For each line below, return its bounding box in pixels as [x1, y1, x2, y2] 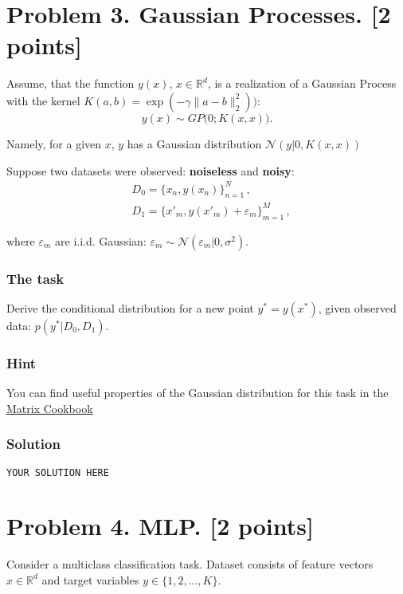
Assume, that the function [6, 75, 135, 92]
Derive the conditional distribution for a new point [6, 299, 254, 316]
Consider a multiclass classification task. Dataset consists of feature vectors [6, 556, 374, 572]
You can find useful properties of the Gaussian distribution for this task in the [6, 384, 389, 401]
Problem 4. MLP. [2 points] [6, 509, 314, 542]
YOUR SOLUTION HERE [6, 466, 109, 478]
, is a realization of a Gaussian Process [207, 75, 397, 92]
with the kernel [6, 92, 80, 108]
